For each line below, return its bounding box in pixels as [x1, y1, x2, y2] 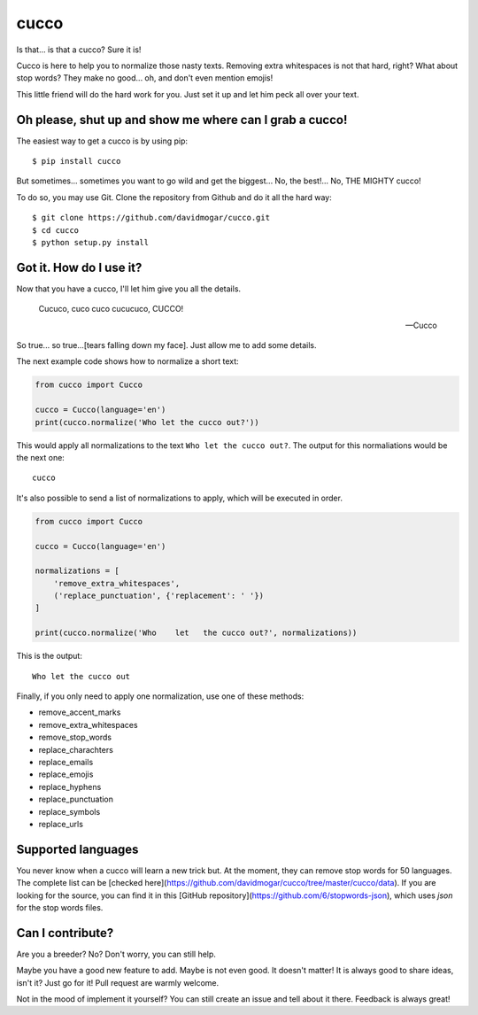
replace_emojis [38, 769, 94, 779]
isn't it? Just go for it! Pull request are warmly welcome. [16, 977, 220, 988]
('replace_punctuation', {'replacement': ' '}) [53, 591, 265, 601]
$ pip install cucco [32, 156, 121, 167]
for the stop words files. [16, 903, 104, 912]
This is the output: [16, 651, 83, 662]
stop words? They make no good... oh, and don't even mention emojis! [16, 73, 274, 83]
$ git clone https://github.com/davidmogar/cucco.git [32, 213, 270, 223]
